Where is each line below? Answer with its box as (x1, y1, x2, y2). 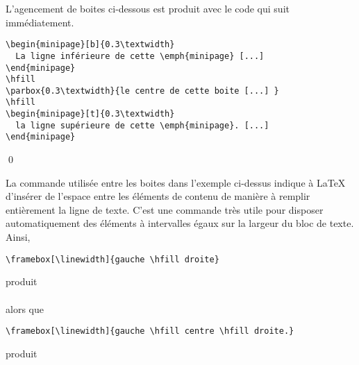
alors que (6, 301, 44, 316)
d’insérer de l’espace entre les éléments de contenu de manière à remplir (6, 189, 310, 203)
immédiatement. (6, 15, 74, 29)
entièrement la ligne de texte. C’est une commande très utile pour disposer (6, 202, 324, 217)
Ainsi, (6, 230, 31, 244)
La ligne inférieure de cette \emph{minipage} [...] (15, 51, 265, 61)
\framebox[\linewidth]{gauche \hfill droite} (6, 254, 219, 264)
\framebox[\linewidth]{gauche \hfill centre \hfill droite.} (6, 326, 294, 337)
